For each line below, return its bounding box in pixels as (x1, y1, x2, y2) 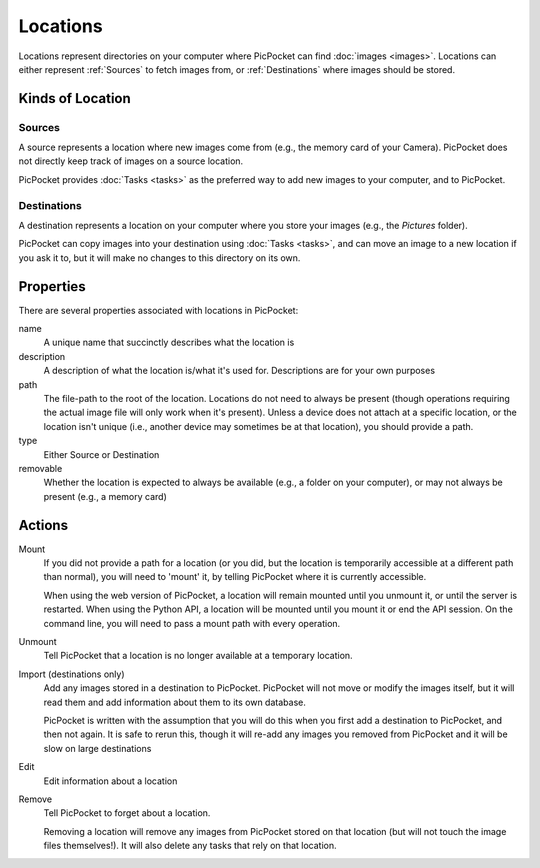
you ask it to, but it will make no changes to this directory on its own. (18, 251, 301, 264)
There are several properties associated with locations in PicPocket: (18, 304, 299, 316)
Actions (18, 516, 69, 534)
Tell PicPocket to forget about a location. (43, 807, 211, 819)
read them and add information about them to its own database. (43, 696, 307, 708)
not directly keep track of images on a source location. (18, 155, 244, 167)
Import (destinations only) (18, 668, 125, 680)
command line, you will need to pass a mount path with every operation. (43, 617, 341, 629)
